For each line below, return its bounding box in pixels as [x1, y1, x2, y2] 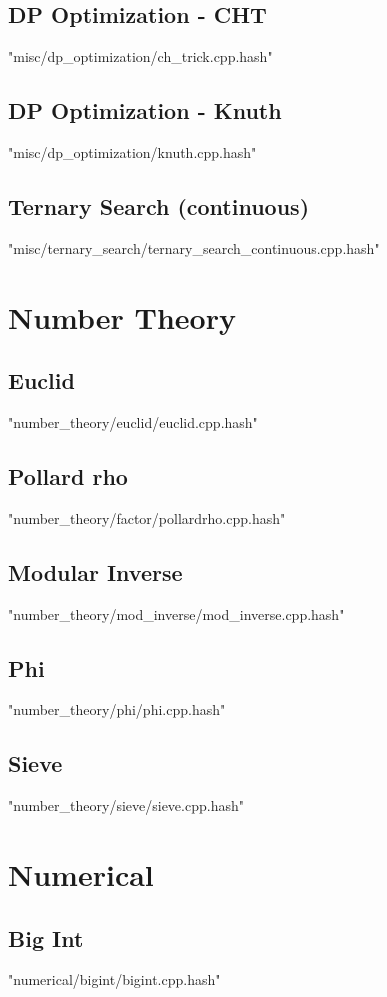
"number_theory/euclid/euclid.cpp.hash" [8, 411, 258, 432]
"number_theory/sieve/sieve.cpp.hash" [8, 795, 244, 816]
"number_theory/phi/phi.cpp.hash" [8, 699, 226, 720]
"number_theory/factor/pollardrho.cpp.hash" [8, 507, 286, 528]
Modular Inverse [8, 556, 183, 587]
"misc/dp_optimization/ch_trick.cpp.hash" [8, 46, 273, 67]
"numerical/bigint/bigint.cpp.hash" [8, 969, 221, 990]
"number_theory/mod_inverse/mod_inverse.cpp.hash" [8, 603, 345, 624]
